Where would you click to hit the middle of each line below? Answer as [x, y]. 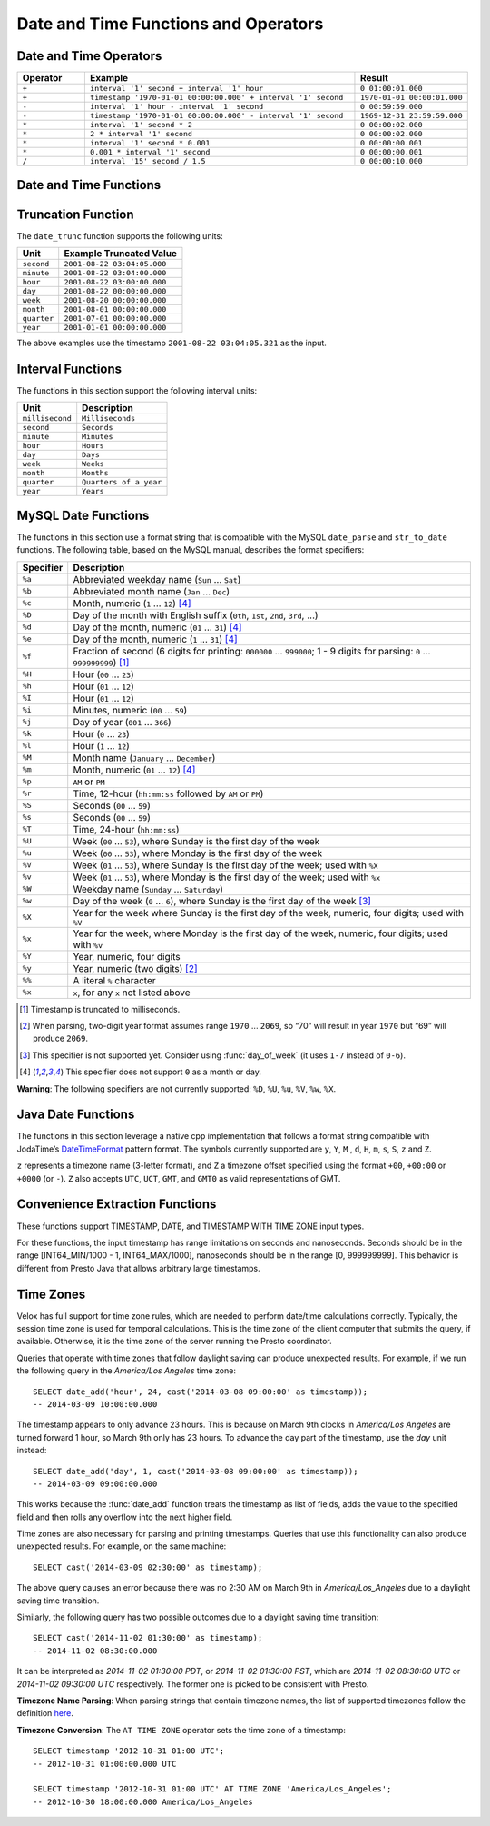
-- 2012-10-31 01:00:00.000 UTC [105, 1764]
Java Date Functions [76, 1115]
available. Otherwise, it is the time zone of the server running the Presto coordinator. [174, 1342]
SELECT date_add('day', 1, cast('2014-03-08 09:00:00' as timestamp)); [196, 1471]
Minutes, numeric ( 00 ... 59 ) [130, 710]
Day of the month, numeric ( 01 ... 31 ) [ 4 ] [157, 627]
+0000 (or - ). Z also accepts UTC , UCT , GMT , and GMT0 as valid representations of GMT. [179, 1178]
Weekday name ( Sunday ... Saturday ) [148, 889]
